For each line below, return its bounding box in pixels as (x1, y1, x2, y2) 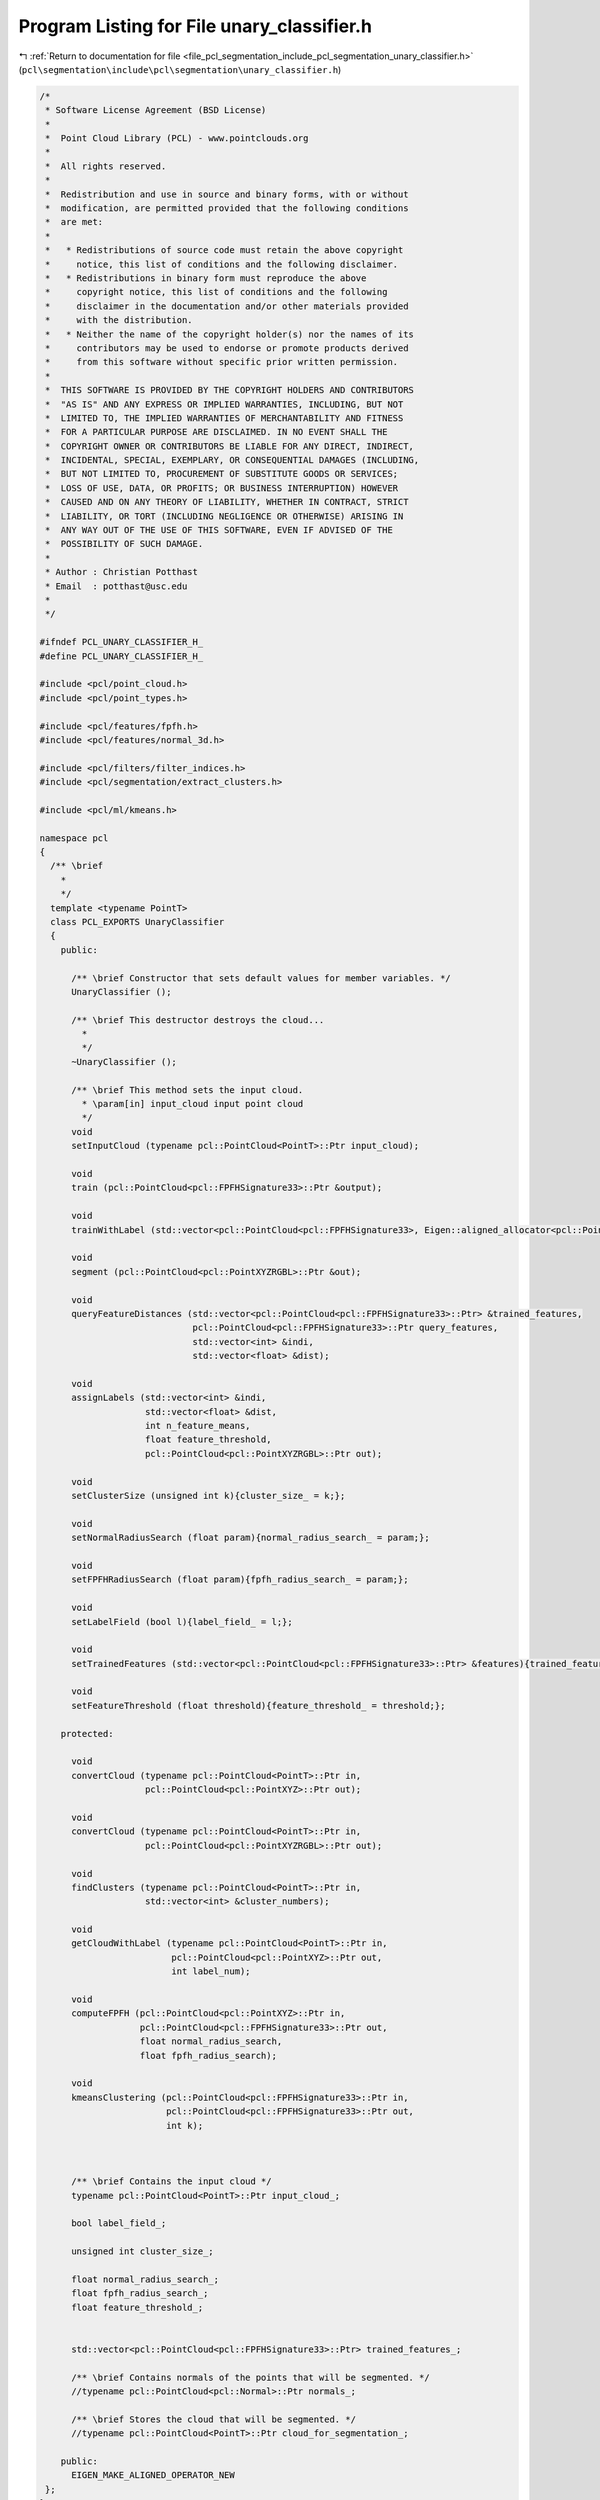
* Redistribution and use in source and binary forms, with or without (45, 188, 409, 200)
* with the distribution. (45, 315, 194, 326)
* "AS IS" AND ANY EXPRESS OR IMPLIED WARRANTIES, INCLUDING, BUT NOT (45, 398, 404, 410)
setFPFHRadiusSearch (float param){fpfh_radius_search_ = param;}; (71, 1574, 409, 1585)
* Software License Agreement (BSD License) (45, 105, 267, 116)
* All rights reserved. (45, 160, 167, 172)
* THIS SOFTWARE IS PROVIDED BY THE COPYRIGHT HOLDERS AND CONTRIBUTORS (45, 385, 415, 396)
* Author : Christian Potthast (45, 566, 199, 578)
